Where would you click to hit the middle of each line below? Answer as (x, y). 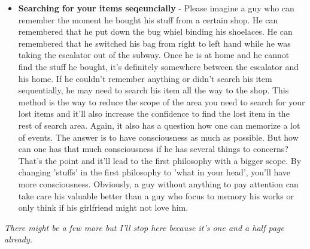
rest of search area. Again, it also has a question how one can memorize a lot (159, 125)
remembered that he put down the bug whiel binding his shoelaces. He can (155, 31)
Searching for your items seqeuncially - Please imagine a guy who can (156, 8)
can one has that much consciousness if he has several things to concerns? (153, 149)
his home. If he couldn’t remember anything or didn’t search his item (145, 78)
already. (19, 239)
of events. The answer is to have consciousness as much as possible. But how (158, 137)
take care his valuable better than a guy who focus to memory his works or (156, 195)
